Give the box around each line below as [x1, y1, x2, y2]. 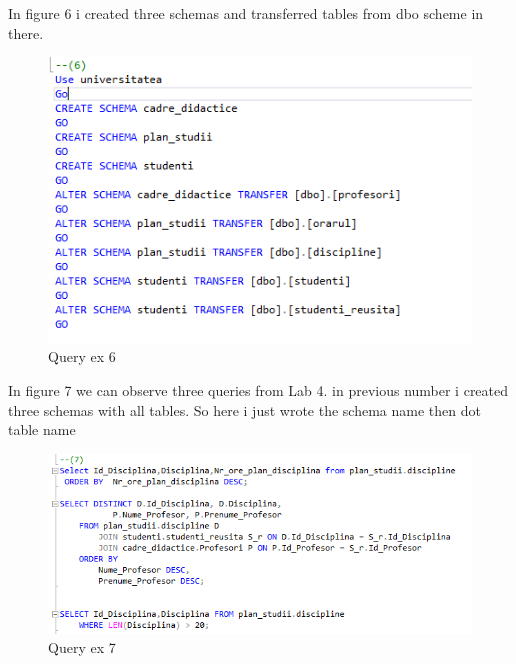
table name [8, 419, 76, 440]
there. [8, 22, 44, 43]
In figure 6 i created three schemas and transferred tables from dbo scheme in [8, 3, 484, 23]
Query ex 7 [48, 637, 116, 658]
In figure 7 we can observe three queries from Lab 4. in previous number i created [8, 380, 509, 401]
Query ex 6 [48, 346, 116, 367]
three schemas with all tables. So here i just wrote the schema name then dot [8, 399, 481, 420]
